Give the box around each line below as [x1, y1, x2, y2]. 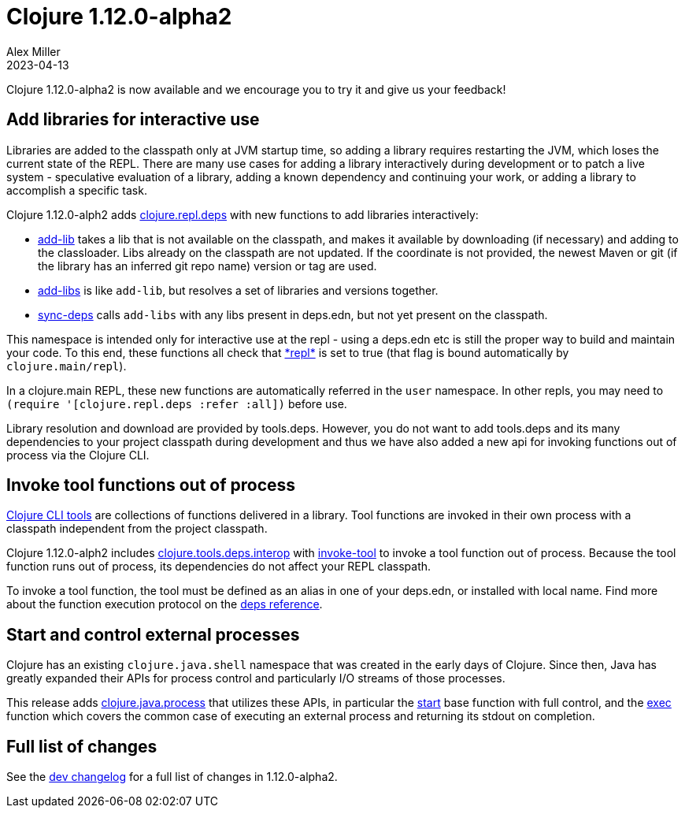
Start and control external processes [6, 624, 300, 645]
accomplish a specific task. [6, 183, 147, 197]
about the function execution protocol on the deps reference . [6, 597, 323, 611]
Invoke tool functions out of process [6, 475, 296, 496]
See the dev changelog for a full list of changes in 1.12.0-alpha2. [6, 770, 338, 784]
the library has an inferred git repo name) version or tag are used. [38, 258, 377, 273]
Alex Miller [6, 44, 61, 58]
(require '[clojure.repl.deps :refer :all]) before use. [6, 396, 347, 411]
